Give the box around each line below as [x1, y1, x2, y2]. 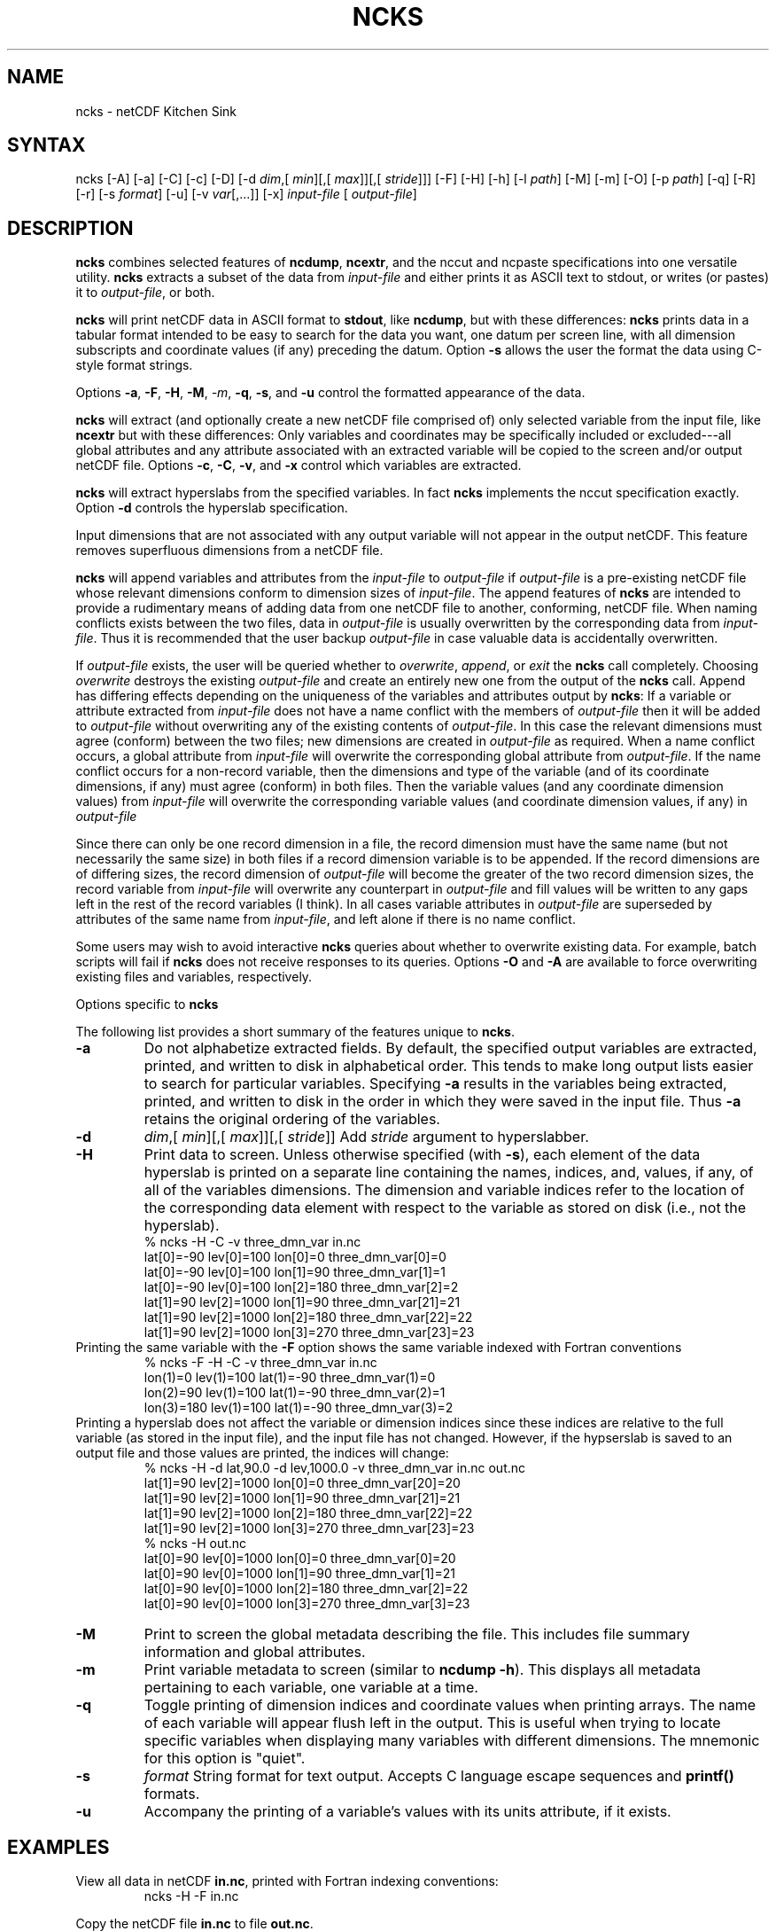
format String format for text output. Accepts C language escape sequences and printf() [144, 1767, 734, 1786]
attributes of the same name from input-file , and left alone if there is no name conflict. [75, 911, 576, 927]
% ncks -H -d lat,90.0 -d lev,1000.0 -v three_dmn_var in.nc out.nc [144, 1460, 526, 1476]
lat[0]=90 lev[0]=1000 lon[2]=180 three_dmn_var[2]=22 [144, 1581, 469, 1597]
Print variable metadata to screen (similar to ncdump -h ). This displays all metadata [144, 1661, 701, 1679]
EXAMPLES [7, 1835, 110, 1858]
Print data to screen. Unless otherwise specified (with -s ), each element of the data [144, 1145, 701, 1164]
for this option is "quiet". [144, 1749, 306, 1768]
